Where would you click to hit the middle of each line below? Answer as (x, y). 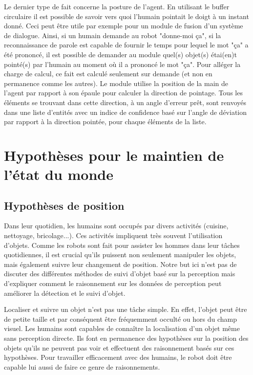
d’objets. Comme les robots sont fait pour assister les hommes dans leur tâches (122, 245)
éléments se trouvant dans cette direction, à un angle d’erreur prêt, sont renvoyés (125, 102)
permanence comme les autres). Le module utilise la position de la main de (116, 83)
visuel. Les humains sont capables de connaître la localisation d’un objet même (122, 328)
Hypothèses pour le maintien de (114, 155)
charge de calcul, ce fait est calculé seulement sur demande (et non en (108, 74)
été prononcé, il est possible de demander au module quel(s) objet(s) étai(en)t (120, 54)
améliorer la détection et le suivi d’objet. (65, 293)
